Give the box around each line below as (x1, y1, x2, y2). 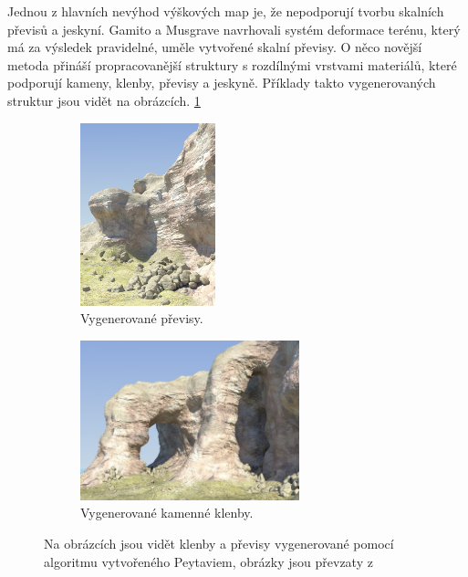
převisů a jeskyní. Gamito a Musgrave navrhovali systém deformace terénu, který (7, 19, 461, 38)
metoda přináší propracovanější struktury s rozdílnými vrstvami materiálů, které (7, 55, 457, 74)
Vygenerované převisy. (80, 309, 203, 328)
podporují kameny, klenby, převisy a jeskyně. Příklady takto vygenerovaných (7, 73, 436, 92)
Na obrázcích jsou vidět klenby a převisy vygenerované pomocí (44, 533, 394, 552)
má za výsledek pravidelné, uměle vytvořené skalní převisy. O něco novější (7, 37, 422, 57)
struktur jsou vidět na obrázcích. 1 (7, 90, 201, 110)
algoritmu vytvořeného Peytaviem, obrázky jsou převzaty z (44, 551, 373, 571)
